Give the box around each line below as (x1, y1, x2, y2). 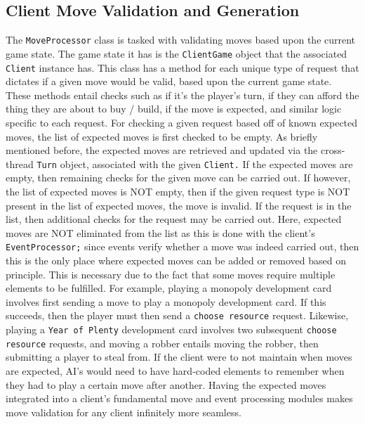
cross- (320, 143, 345, 158)
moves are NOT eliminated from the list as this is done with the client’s (6, 225, 315, 240)
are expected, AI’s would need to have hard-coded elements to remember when (6, 363, 345, 378)
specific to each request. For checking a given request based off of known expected (6, 115, 358, 129)
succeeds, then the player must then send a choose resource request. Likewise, (6, 308, 349, 323)
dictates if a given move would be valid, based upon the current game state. (6, 74, 332, 89)
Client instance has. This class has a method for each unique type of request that (6, 60, 359, 75)
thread (6, 156, 34, 171)
